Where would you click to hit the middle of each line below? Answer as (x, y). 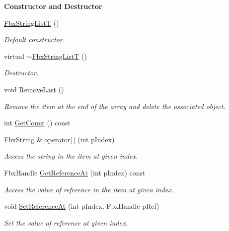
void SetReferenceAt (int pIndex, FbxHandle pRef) (82, 206)
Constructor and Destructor (53, 6)
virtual (14, 56)
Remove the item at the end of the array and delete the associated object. (115, 106)
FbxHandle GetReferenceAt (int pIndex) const (75, 172)
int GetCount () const (37, 123)
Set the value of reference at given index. (66, 222)
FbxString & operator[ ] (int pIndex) (59, 139)
